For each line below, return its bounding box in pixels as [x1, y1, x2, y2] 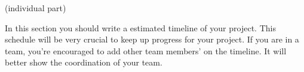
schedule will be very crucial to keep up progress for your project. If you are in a [5, 33, 299, 45]
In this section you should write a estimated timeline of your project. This [5, 21, 276, 34]
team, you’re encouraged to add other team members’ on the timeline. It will [5, 44, 287, 57]
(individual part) [5, 2, 66, 14]
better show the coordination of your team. [5, 56, 162, 68]
